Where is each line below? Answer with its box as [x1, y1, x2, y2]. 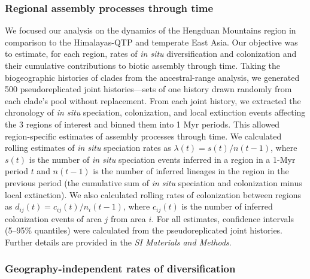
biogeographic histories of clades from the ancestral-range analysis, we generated [5, 71, 300, 83]
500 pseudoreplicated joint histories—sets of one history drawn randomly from [5, 83, 292, 95]
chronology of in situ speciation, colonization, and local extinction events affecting [5, 106, 306, 119]
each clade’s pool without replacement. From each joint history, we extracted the [5, 94, 301, 107]
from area [110, 212, 146, 225]
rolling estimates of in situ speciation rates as [5, 141, 171, 154]
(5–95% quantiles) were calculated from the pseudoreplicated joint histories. [5, 224, 283, 236]
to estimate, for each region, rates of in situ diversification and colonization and [5, 47, 297, 60]
